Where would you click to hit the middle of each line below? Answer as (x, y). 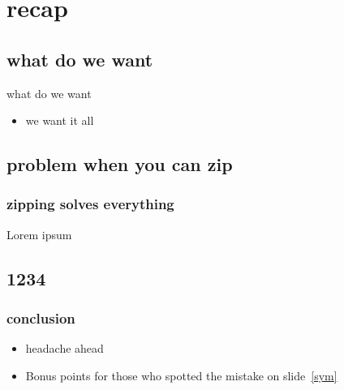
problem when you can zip (120, 164)
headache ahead (64, 348)
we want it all (60, 120)
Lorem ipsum (39, 234)
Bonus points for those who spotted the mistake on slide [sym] (181, 375)
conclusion (41, 318)
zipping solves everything (90, 204)
